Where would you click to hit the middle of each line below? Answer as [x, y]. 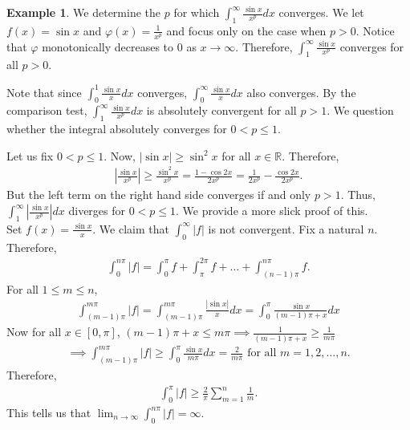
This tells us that [49, 413]
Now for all [34, 332]
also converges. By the [301, 92]
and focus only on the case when [246, 30]
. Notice [375, 30]
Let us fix [30, 155]
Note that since [44, 92]
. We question [360, 110]
